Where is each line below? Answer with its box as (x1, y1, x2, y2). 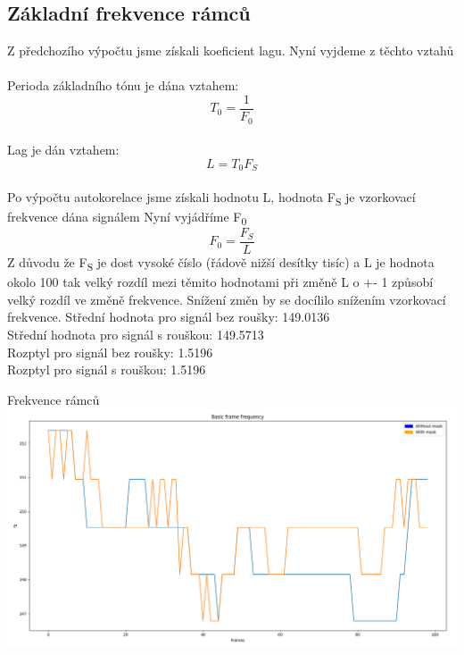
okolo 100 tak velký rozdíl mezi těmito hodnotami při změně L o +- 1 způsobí (7, 273, 434, 291)
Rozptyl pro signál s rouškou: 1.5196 (7, 360, 206, 379)
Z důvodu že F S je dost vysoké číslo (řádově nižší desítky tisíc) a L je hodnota (7, 253, 435, 273)
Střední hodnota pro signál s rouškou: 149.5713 (7, 324, 264, 343)
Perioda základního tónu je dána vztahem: (7, 76, 239, 95)
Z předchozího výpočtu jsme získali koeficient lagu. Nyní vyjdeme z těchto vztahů (7, 41, 454, 60)
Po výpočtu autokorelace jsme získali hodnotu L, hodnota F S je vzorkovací (7, 187, 416, 208)
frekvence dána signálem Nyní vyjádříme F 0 (7, 206, 247, 228)
